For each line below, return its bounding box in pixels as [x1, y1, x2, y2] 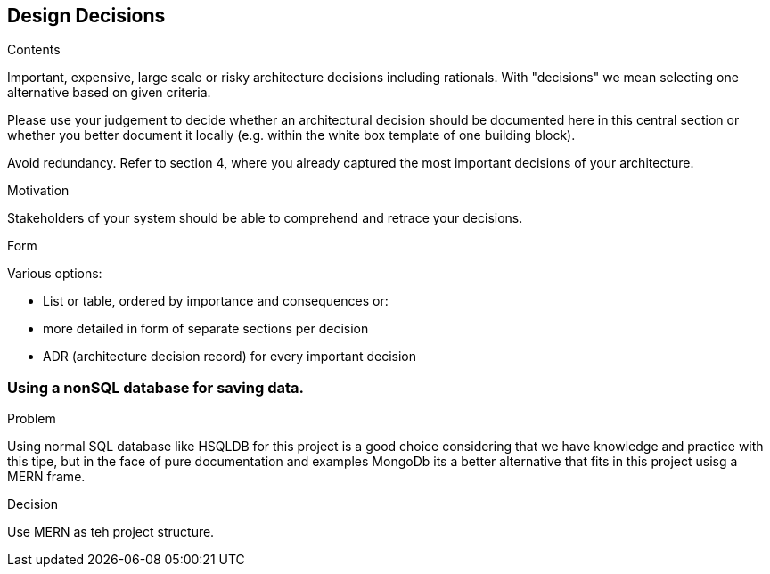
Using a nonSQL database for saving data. [7, 378, 305, 397]
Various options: [7, 266, 102, 282]
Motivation [7, 183, 70, 199]
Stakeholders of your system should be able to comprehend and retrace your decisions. [7, 210, 523, 226]
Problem [7, 411, 56, 427]
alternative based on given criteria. [7, 85, 211, 101]
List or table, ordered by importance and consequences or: [43, 293, 389, 309]
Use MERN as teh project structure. [7, 524, 215, 540]
